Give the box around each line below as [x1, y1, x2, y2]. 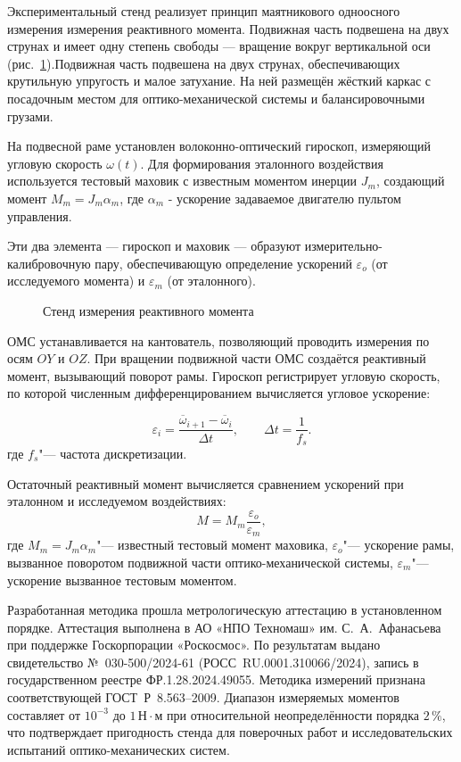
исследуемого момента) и [7, 271, 145, 290]
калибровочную [7, 253, 91, 272]
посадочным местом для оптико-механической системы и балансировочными [7, 88, 425, 107]
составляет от [7, 705, 81, 724]
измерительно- [304, 236, 383, 255]
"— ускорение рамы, [342, 535, 455, 554]
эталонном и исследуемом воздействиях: [7, 492, 226, 510]
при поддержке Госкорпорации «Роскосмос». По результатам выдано [7, 635, 381, 654]
